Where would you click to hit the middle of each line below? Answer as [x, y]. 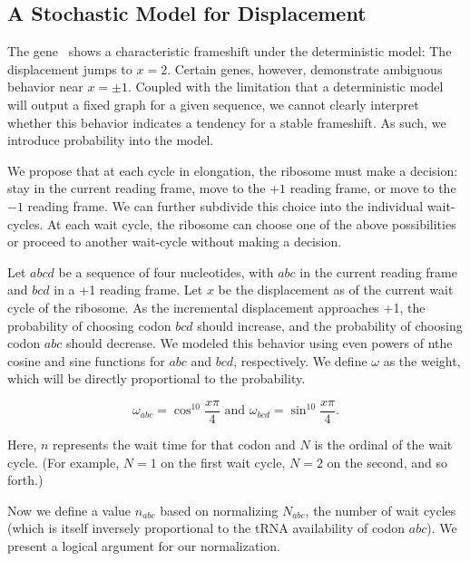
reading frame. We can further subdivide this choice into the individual [225, 205]
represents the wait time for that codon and [174, 444]
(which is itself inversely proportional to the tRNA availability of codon [206, 528]
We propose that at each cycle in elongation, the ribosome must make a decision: [233, 170]
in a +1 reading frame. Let [128, 290]
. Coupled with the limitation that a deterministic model [285, 87]
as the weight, [422, 360]
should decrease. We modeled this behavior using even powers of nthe [259, 343]
